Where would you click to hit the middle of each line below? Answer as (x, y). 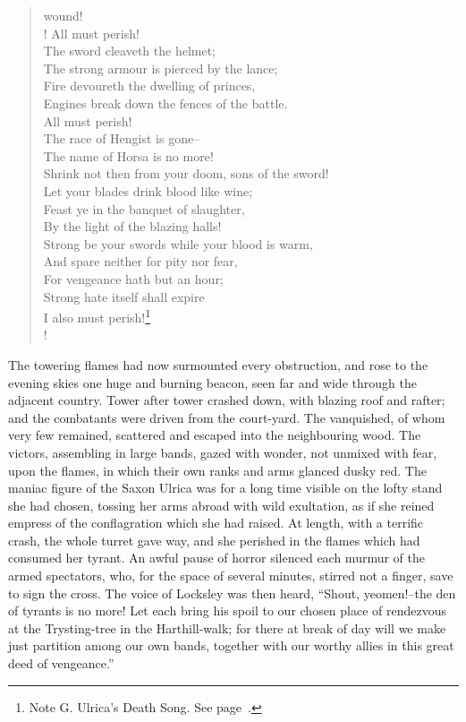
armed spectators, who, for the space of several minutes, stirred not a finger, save (231, 576)
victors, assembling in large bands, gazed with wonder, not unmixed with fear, (223, 452)
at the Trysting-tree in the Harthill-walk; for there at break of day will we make (227, 627)
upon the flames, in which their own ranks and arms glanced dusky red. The (217, 470)
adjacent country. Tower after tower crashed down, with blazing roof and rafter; (227, 400)
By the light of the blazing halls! (132, 226)
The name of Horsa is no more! (128, 155)
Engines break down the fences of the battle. (165, 103)
